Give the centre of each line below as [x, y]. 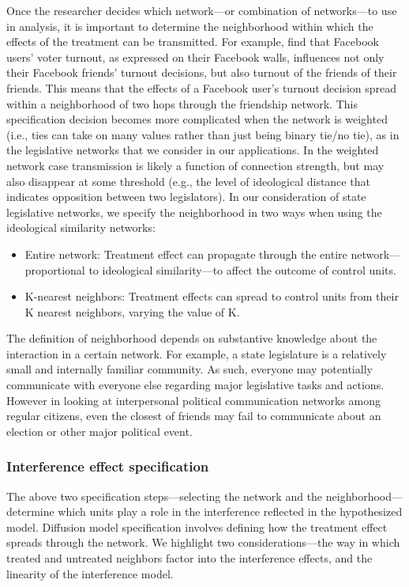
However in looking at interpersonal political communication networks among [193, 400]
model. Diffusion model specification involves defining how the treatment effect [197, 526]
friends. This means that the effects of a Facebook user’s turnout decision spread [202, 87]
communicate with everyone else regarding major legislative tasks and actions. [195, 385]
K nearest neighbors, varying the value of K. [132, 311]
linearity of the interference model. [90, 573]
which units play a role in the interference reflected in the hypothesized [230, 511]
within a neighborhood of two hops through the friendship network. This [182, 103]
